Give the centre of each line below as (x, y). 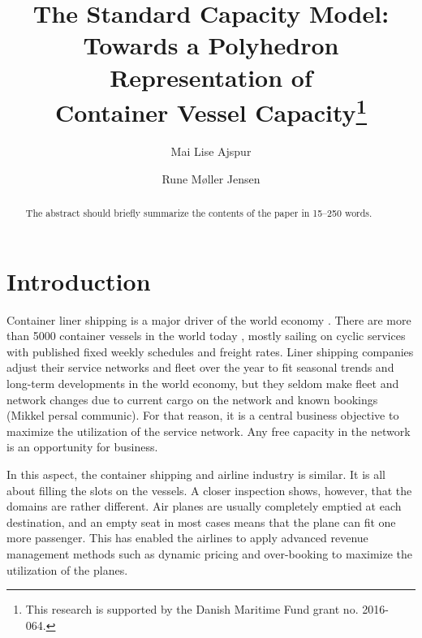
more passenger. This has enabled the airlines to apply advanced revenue (187, 538)
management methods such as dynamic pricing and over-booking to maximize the (210, 553)
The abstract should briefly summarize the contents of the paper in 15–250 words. (199, 213)
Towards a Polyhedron (211, 45)
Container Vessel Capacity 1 (211, 110)
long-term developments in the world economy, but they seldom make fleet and (203, 383)
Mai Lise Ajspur (211, 151)
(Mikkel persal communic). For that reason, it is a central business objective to (203, 415)
